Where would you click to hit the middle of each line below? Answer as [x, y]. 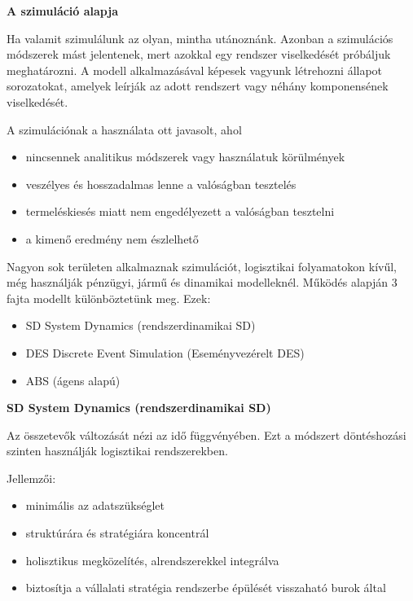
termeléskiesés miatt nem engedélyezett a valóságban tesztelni [180, 211]
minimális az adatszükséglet [95, 505]
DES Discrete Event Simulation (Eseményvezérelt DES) [165, 352]
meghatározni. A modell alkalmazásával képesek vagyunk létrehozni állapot [195, 70]
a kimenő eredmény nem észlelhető [112, 238]
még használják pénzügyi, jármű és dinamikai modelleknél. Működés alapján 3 [202, 282]
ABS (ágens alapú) [73, 380]
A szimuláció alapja [62, 11]
